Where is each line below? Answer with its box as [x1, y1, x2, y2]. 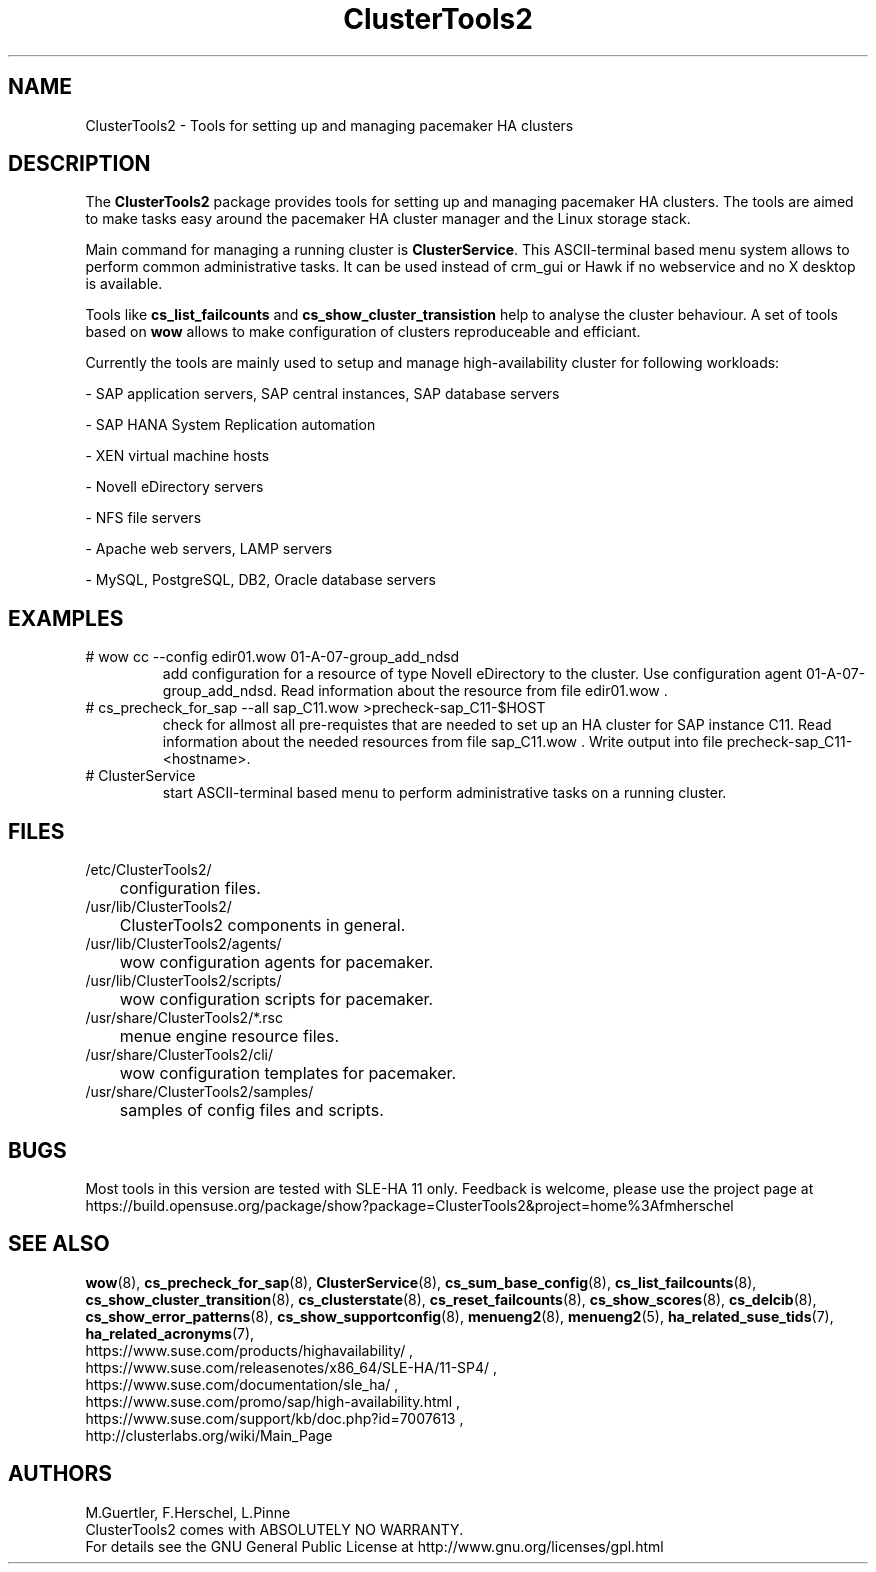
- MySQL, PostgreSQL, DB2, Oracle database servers [85, 571, 436, 589]
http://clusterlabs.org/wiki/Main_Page [85, 1426, 333, 1444]
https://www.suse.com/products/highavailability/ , [85, 1341, 414, 1359]
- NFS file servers [85, 509, 202, 527]
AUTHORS [8, 1461, 113, 1487]
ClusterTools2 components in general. [119, 915, 406, 936]
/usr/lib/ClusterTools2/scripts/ [85, 972, 282, 990]
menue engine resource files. [119, 1026, 339, 1047]
